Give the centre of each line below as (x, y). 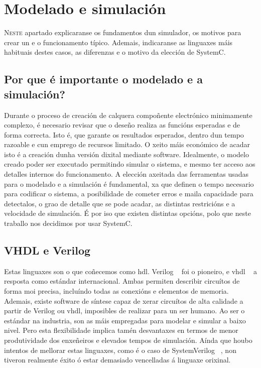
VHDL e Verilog (47, 250)
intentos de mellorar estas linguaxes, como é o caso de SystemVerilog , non (120, 350)
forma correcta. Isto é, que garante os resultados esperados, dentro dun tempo (124, 134)
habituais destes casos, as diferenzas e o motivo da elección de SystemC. (115, 52)
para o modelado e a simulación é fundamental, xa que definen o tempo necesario (129, 183)
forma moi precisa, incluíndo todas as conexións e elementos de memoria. (116, 291)
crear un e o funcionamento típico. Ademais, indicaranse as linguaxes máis (118, 42)
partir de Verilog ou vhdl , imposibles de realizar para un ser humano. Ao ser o (124, 311)
